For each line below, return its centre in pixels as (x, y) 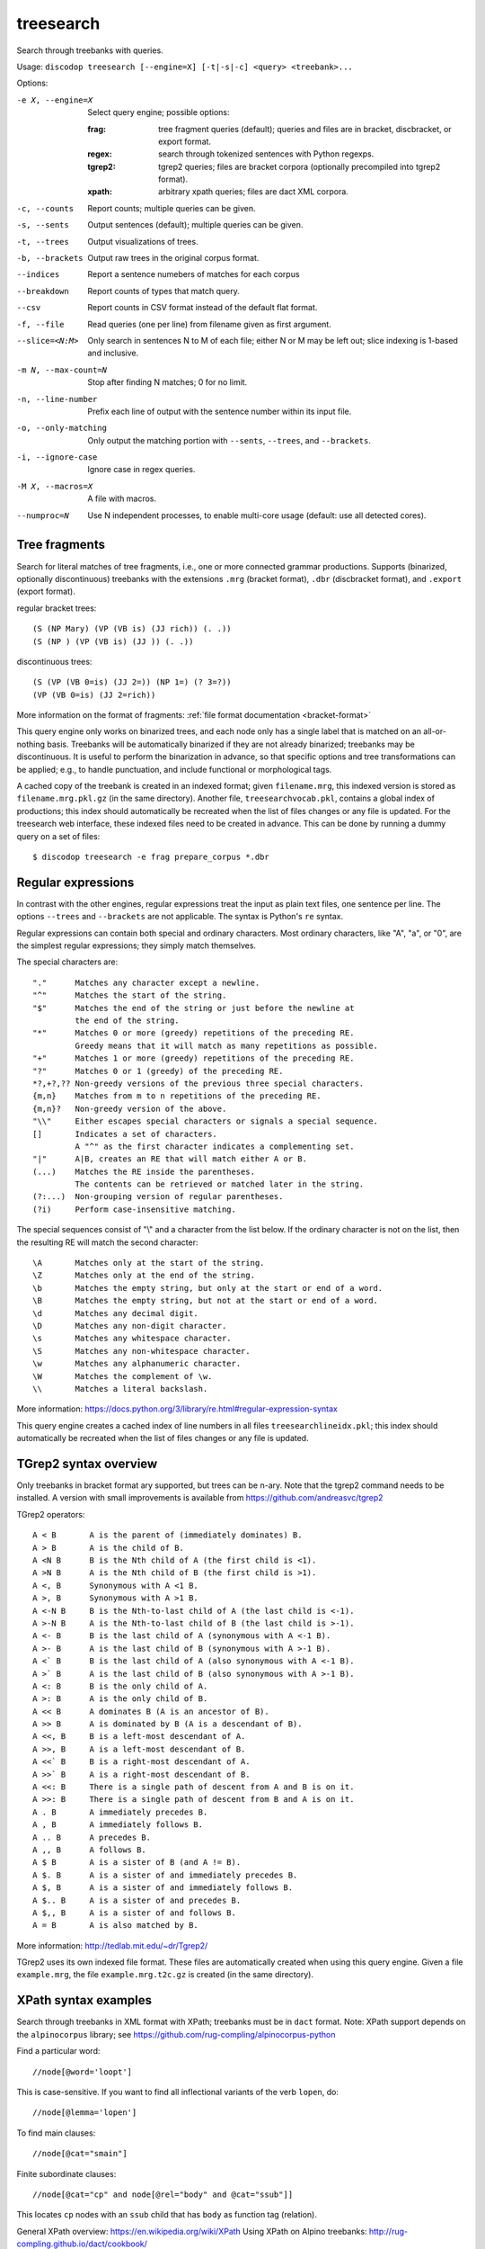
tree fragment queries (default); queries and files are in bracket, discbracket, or (305, 129)
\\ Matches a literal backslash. (120, 1389)
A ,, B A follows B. (90, 1850)
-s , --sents (43, 225)
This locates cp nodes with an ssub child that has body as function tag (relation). (167, 2215)
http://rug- (388, 2231)
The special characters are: (67, 962)
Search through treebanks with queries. (90, 50)
